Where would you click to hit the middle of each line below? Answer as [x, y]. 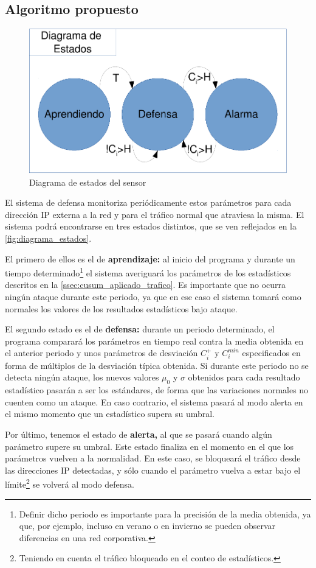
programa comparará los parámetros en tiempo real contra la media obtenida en [154, 341]
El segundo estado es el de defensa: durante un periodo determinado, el [140, 329]
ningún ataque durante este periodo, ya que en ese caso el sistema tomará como [153, 297]
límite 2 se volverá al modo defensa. [70, 483]
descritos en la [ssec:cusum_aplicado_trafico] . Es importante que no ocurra [146, 285]
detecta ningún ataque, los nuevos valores [82, 377]
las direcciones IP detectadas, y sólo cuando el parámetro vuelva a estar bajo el [153, 470]
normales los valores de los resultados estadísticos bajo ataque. [121, 308]
